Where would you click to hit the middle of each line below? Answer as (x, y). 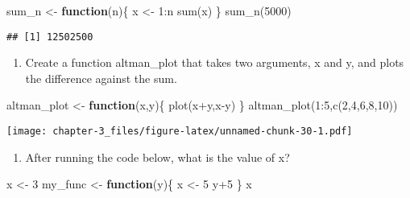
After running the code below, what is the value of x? (157, 157)
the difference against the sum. (101, 78)
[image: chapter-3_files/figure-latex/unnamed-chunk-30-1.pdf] (180, 132)
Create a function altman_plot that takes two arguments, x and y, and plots (215, 62)
